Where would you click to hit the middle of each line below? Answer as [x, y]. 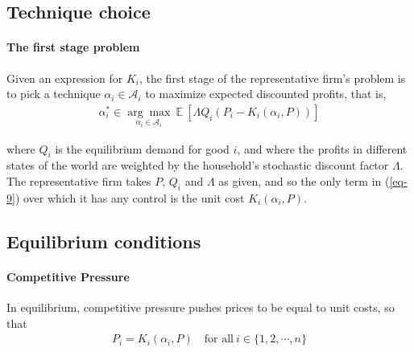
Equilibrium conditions [104, 241]
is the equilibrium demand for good [142, 148]
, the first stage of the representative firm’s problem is [272, 78]
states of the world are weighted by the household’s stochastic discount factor [198, 165]
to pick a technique [54, 94]
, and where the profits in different [322, 148]
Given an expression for [65, 78]
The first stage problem [73, 47]
